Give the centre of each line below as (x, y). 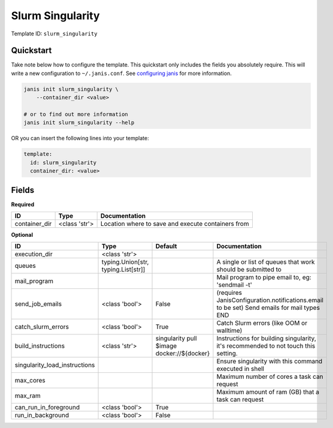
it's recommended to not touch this (266, 346)
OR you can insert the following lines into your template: (80, 138)
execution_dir (34, 254)
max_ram (28, 396)
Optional (22, 235)
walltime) (229, 331)
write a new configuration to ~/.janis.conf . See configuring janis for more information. (121, 73)
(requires (229, 293)
